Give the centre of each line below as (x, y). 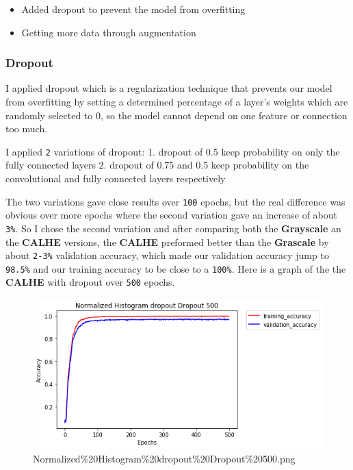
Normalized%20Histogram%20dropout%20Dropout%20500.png (164, 458)
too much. (27, 128)
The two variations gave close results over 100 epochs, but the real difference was (175, 201)
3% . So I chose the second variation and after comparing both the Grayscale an (173, 228)
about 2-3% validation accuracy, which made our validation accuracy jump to (167, 255)
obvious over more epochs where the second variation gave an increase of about (172, 215)
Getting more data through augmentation (109, 32)
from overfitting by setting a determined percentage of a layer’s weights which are (177, 101)
